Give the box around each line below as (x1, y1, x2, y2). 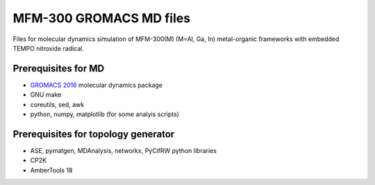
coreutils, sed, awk (30, 100, 85, 108)
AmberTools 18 (30, 166, 73, 174)
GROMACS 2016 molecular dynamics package (30, 81, 163, 89)
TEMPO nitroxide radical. (12, 44, 85, 52)
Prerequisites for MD (12, 63, 104, 74)
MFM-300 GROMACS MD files (12, 10, 191, 26)
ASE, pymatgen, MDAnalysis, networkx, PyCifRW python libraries (30, 146, 217, 154)
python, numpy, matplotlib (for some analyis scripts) (30, 110, 180, 118)
